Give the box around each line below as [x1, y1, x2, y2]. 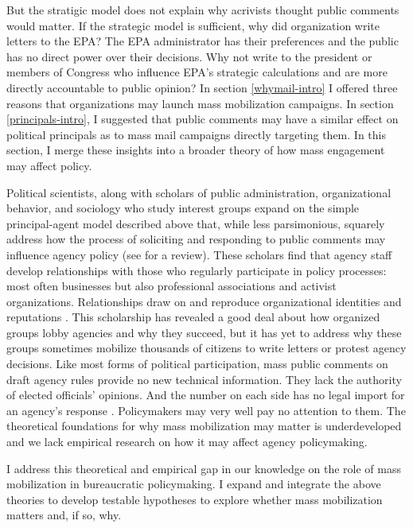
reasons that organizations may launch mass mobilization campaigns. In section [6, 95, 394, 111]
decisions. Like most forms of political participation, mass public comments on [6, 355, 388, 372]
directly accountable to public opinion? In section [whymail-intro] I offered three [6, 79, 398, 95]
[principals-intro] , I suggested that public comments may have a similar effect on [6, 111, 399, 127]
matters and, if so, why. [6, 507, 122, 523]
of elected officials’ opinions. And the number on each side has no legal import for [6, 386, 405, 403]
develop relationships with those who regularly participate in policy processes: [6, 262, 387, 278]
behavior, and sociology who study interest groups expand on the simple [6, 200, 360, 216]
